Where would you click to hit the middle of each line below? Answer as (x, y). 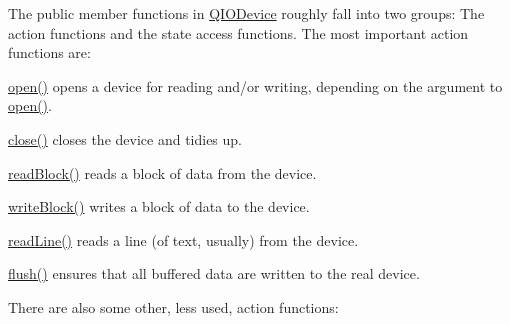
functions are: (49, 52)
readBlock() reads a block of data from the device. (162, 172)
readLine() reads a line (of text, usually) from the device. (183, 239)
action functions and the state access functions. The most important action (238, 32)
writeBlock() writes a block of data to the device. (159, 206)
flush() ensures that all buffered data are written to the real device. (214, 273)
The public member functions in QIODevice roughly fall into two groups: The (246, 13)
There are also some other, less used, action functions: (173, 306)
